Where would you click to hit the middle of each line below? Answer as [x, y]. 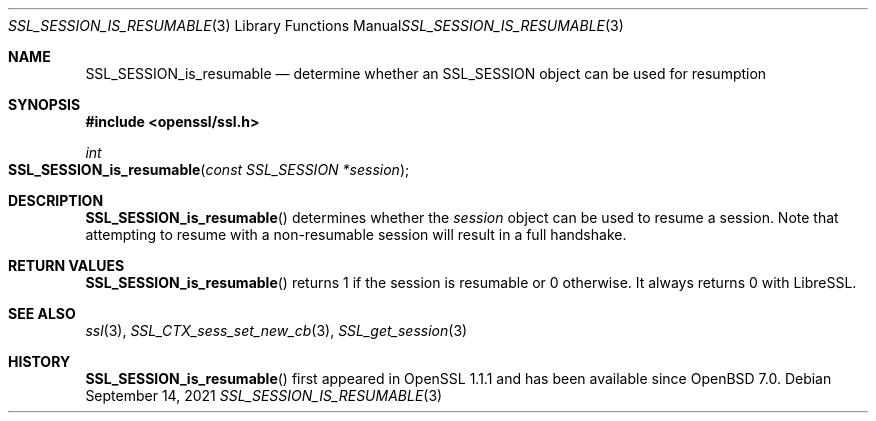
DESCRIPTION [56, 200]
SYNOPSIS [44, 104]
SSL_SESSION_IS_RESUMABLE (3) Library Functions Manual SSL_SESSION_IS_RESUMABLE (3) [316, 25]
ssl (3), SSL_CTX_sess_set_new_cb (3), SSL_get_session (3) [276, 330]
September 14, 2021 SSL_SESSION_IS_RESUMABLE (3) [264, 395]
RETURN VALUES [66, 265]
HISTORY [39, 361]
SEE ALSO [42, 313]
